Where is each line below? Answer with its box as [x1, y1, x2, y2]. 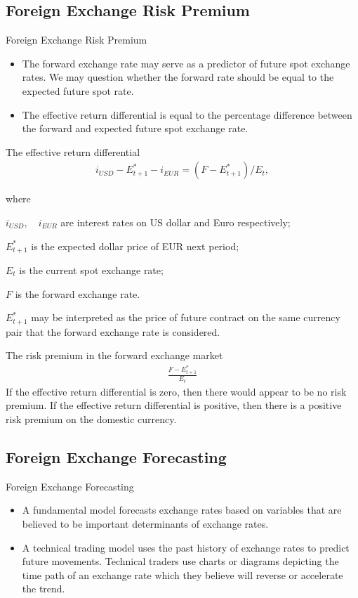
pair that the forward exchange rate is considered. [6, 324, 220, 339]
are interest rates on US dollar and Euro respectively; [60, 214, 291, 229]
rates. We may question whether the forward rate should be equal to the [22, 70, 334, 84]
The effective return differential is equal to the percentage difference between [22, 107, 352, 122]
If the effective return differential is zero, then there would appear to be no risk [6, 384, 347, 398]
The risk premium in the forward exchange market [6, 348, 223, 363]
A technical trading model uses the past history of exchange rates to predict [22, 540, 350, 554]
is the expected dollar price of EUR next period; [31, 238, 239, 253]
